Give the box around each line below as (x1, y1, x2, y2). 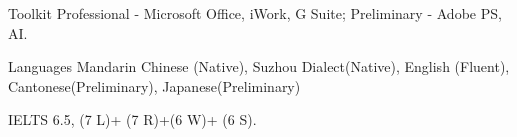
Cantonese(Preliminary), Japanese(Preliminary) (8, 75, 301, 96)
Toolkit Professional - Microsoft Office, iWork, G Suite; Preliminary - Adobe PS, (8, 3, 502, 23)
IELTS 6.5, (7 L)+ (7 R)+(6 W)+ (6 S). (8, 109, 257, 130)
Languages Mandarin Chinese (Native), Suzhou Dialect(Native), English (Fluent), (8, 56, 510, 77)
